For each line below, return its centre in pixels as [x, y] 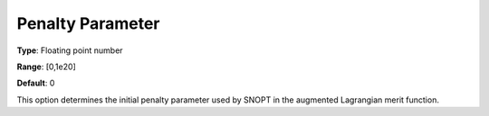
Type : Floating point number [70, 50]
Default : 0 [36, 83]
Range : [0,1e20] [46, 67]
